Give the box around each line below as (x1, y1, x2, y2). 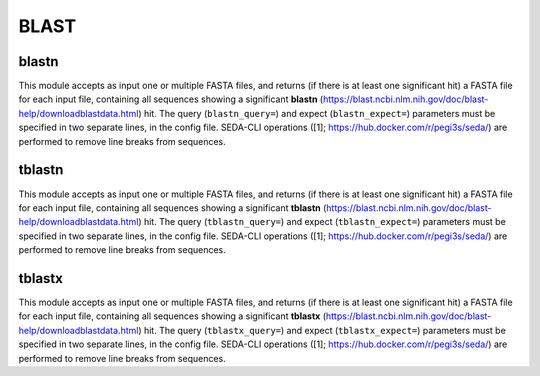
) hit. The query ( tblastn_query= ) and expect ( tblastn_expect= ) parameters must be (138, 216, 507, 228)
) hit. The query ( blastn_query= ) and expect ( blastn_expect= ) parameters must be (138, 107, 496, 119)
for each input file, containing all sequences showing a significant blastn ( (18, 93, 324, 105)
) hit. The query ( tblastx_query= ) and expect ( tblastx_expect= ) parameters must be (138, 324, 507, 336)
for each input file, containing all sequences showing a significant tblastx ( (18, 310, 327, 322)
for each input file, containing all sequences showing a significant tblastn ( (18, 201, 327, 214)
